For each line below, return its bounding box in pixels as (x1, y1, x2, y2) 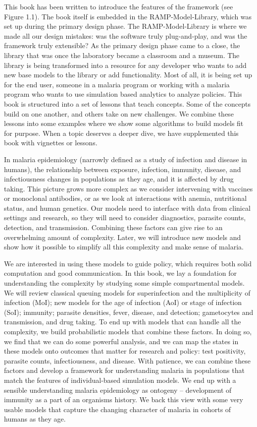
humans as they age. (4, 414, 66, 424)
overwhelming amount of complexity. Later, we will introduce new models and (4, 232, 241, 242)
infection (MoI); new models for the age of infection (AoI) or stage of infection (4, 297, 242, 307)
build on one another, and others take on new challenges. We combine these (4, 108, 234, 119)
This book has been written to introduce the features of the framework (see (4, 1, 233, 11)
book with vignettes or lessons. (4, 137, 98, 148)
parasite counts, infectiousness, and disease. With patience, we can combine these (4, 355, 251, 366)
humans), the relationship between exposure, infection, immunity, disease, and (4, 164, 241, 174)
